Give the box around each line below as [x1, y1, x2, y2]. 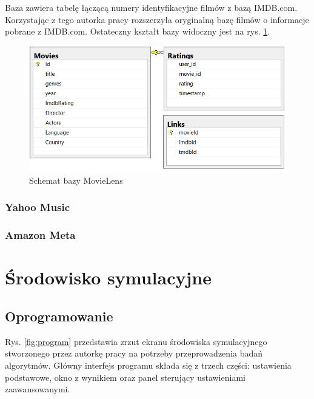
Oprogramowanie [5, 306, 113, 325]
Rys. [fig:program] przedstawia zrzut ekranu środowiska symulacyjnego [5, 335, 267, 347]
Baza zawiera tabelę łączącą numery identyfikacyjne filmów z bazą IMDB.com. [5, 1, 298, 13]
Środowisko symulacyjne [5, 265, 212, 290]
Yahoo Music [5, 199, 70, 215]
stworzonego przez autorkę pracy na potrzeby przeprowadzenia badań [5, 347, 263, 360]
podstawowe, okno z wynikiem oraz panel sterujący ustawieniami [5, 370, 246, 383]
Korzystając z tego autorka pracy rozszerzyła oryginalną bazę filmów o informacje [5, 13, 309, 25]
